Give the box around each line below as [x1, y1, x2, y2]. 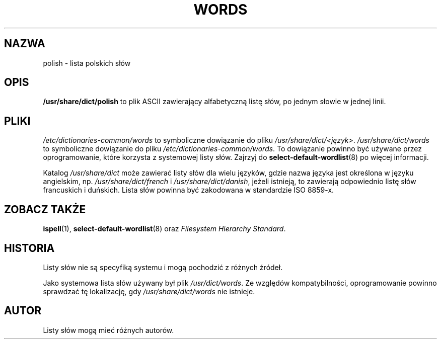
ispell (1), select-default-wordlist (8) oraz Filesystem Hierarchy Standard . [43, 224, 286, 233]
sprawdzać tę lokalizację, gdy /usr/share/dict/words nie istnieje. [43, 287, 255, 296]
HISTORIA [4, 241, 55, 254]
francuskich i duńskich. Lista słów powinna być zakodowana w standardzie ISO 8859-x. [43, 186, 334, 195]
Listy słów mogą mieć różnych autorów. [43, 325, 174, 334]
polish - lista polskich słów [43, 58, 131, 67]
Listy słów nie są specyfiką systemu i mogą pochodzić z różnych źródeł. [43, 263, 283, 272]
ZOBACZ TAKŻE [4, 203, 86, 216]
